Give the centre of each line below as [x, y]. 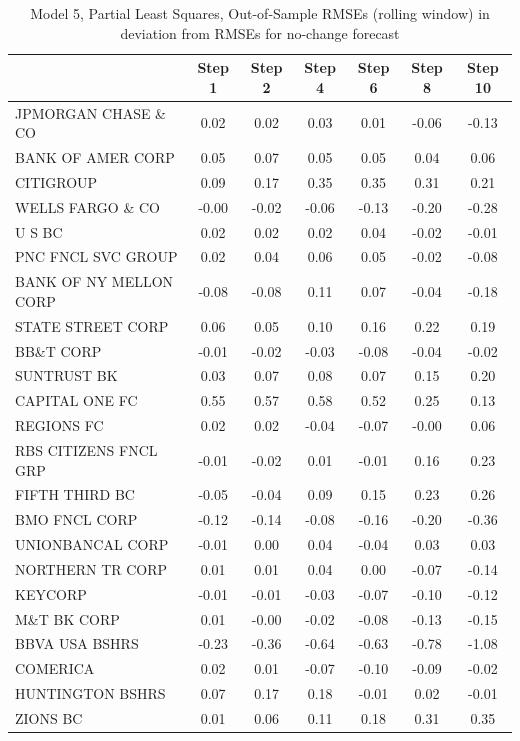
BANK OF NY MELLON [94, 281]
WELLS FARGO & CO [87, 206]
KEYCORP [51, 593]
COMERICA [55, 668]
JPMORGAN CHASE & [91, 112]
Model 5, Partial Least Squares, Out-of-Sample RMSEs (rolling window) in [260, 13]
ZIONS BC [49, 717]
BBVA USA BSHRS [77, 643]
